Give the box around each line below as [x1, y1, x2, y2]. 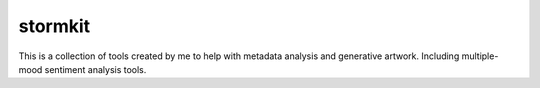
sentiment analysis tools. [44, 63, 147, 75]
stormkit [18, 15, 91, 37]
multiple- [461, 50, 499, 62]
